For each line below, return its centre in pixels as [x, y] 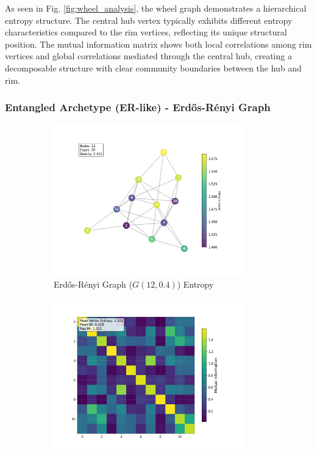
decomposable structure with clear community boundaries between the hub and [153, 67]
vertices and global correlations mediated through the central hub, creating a [148, 56]
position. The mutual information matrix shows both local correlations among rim [158, 44]
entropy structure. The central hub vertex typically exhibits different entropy [149, 20]
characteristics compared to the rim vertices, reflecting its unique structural [146, 32]
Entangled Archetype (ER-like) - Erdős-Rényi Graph [138, 107]
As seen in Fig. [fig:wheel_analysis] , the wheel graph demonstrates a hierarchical [156, 8]
